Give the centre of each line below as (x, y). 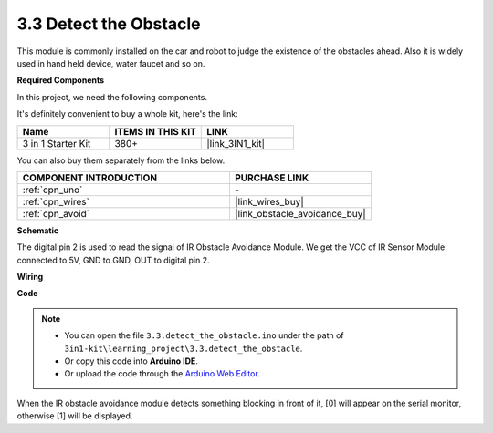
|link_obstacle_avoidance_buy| (300, 213)
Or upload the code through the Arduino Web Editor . (162, 374)
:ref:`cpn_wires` (56, 201)
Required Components (61, 80)
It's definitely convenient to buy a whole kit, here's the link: (127, 114)
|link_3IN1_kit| (236, 143)
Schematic (38, 230)
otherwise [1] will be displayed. (75, 416)
